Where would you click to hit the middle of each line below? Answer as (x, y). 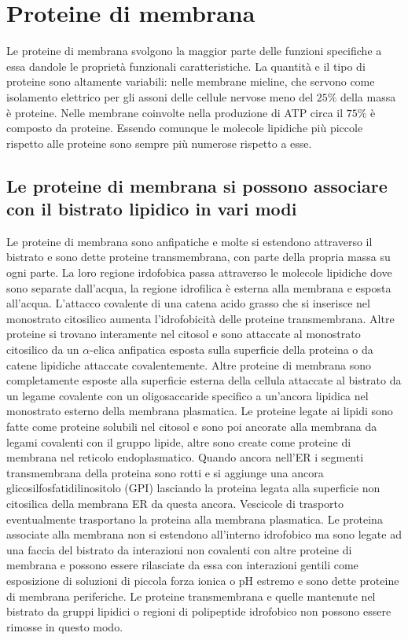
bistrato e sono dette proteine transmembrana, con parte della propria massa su (198, 257)
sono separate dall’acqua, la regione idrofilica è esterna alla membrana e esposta (199, 287)
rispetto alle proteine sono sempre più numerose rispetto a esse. (159, 143)
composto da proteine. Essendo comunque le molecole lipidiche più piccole (185, 128)
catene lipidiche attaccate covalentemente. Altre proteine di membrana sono (189, 364)
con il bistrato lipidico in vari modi (152, 209)
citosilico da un (43, 349)
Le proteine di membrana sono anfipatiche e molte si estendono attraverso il (189, 241)
